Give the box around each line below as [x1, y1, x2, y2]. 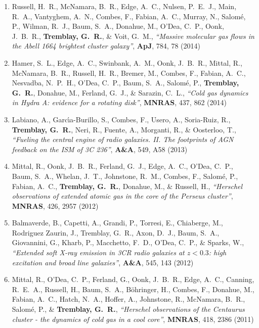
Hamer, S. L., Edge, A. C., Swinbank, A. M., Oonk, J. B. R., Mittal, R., [12, 57, 242, 68]
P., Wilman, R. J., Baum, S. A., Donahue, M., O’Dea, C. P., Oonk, [12, 21, 224, 31]
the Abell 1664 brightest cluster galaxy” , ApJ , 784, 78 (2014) [12, 40, 200, 51]
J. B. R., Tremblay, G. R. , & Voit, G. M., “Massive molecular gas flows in [12, 30, 254, 41]
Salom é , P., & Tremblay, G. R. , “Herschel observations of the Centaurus [12, 304, 245, 314]
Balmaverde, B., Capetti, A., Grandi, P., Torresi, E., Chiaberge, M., [12, 217, 223, 228]
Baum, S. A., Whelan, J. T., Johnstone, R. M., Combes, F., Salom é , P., [12, 170, 238, 181]
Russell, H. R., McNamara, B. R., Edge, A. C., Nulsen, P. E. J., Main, [12, 1, 237, 11]
